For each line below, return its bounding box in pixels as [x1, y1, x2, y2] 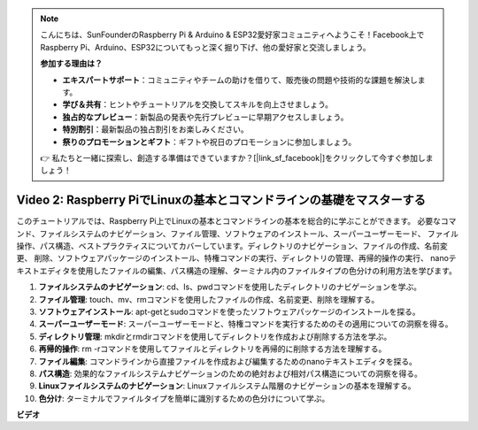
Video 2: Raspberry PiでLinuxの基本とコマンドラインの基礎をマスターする [16, 193, 427, 208]
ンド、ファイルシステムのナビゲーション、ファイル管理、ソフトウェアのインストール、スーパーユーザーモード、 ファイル [16, 228, 459, 239]
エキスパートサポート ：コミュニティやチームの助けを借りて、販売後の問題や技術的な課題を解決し [62, 74, 418, 85]
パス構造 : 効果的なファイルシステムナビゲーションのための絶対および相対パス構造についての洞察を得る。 [38, 368, 422, 379]
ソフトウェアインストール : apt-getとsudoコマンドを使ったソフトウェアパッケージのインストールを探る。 [38, 306, 420, 317]
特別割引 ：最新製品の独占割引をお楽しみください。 [62, 124, 249, 134]
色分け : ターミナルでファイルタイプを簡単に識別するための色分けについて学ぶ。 [38, 393, 330, 403]
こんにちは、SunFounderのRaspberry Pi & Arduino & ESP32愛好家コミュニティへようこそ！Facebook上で [40, 29, 425, 40]
